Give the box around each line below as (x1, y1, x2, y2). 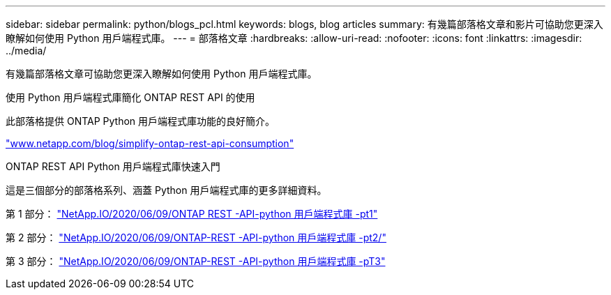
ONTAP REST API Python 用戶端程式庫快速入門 (6, 160, 220, 172)
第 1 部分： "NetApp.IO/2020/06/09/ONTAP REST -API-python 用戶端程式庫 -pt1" (6, 208, 378, 220)
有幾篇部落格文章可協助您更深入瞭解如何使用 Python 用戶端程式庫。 (6, 68, 317, 80)
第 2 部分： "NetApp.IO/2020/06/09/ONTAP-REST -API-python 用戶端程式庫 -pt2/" (6, 232, 386, 243)
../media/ (6, 45, 47, 56)
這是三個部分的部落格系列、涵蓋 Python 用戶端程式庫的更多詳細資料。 (6, 184, 327, 196)
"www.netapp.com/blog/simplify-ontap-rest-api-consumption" (6, 137, 294, 149)
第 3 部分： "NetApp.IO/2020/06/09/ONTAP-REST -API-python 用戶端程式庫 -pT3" (6, 255, 386, 267)
